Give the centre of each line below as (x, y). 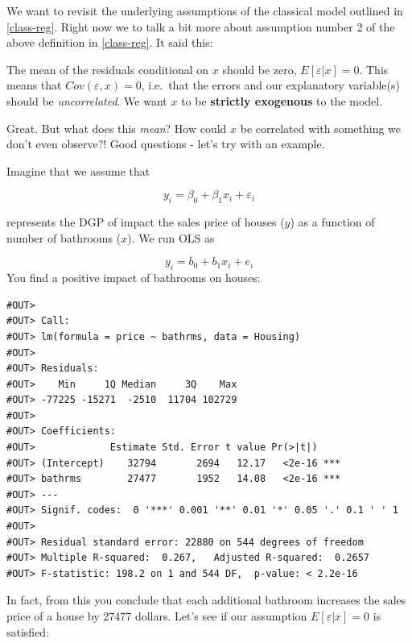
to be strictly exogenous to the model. (282, 100)
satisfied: (28, 631)
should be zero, (260, 69)
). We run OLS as (171, 237)
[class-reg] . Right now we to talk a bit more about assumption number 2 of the (201, 26)
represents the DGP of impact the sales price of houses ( (146, 222)
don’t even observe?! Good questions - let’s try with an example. (166, 144)
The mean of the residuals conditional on (108, 69)
